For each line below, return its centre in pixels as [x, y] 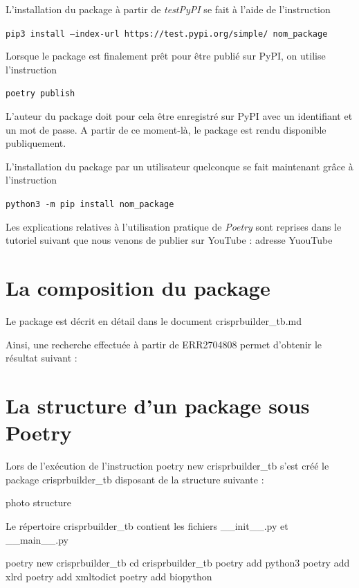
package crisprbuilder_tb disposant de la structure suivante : [135, 479]
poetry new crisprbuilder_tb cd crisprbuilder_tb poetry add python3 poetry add [178, 563]
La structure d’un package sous [158, 405]
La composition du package [138, 288]
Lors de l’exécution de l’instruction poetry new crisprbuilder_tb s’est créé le [167, 466]
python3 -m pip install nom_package [90, 205]
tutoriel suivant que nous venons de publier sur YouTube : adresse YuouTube [169, 240]
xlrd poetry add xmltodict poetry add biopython [109, 576]
